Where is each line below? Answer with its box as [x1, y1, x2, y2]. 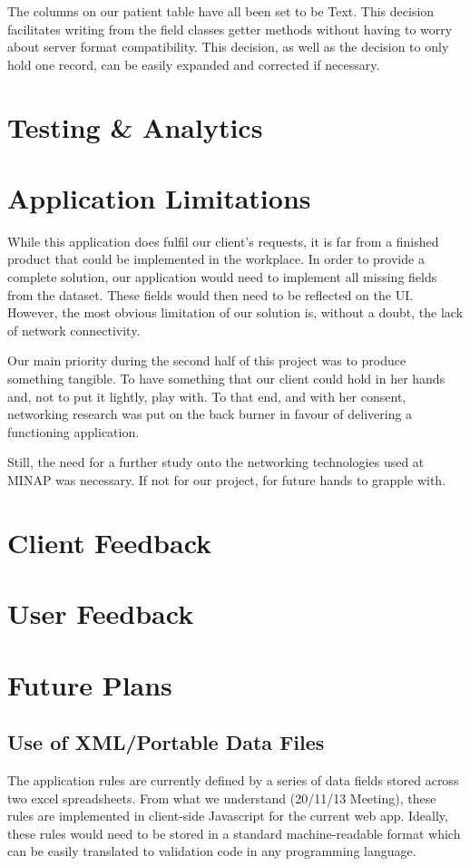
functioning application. [7, 422, 140, 441]
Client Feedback [7, 523, 212, 560]
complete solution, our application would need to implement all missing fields [7, 268, 437, 287]
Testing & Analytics [7, 108, 263, 145]
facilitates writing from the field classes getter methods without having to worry [7, 19, 453, 38]
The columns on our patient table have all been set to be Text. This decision [7, 2, 435, 20]
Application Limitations [7, 179, 311, 216]
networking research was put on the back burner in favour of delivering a [7, 404, 413, 423]
